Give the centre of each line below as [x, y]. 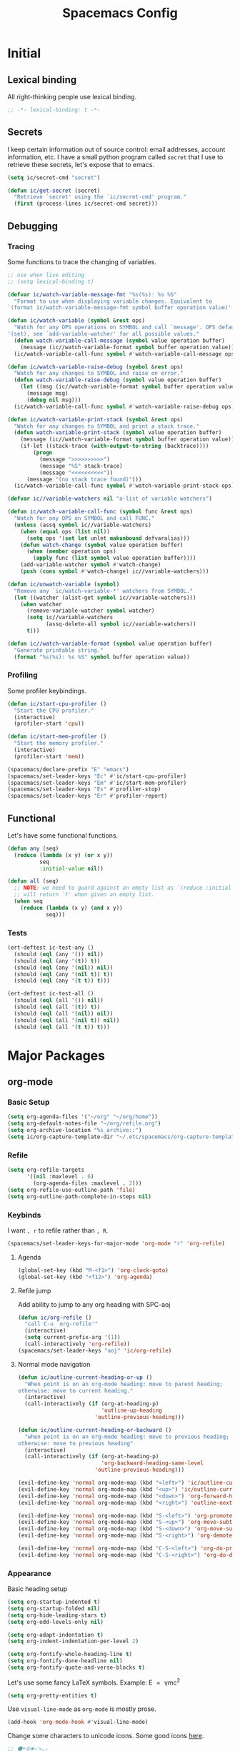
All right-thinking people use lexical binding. [72, 97]
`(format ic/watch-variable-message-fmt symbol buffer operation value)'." [122, 308]
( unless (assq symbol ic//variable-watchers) [83, 525]
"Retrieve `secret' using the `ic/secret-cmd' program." [100, 197]
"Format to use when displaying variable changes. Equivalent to [113, 301]
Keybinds [24, 1215]
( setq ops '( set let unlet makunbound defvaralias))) [108, 538]
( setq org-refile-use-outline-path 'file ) [71, 1190]
